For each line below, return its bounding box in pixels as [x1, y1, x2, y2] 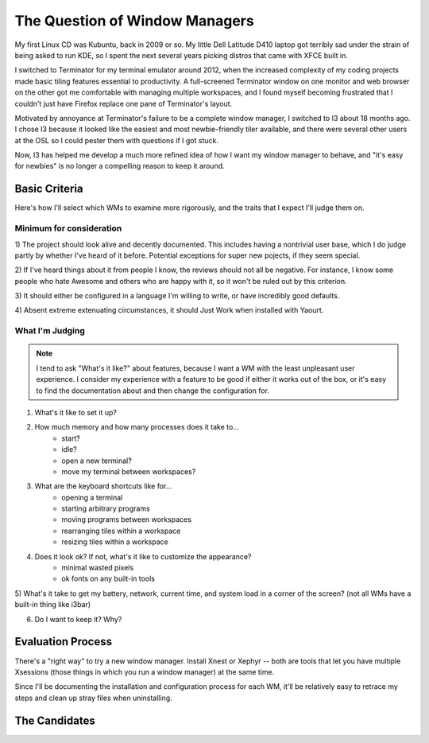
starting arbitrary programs [61, 504, 150, 513]
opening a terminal [61, 492, 123, 502]
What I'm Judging [14, 325, 85, 336]
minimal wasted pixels [61, 563, 134, 573]
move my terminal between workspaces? [61, 466, 196, 477]
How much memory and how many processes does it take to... [34, 422, 240, 432]
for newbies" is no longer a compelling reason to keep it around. [14, 161, 226, 171]
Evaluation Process [14, 635, 113, 648]
